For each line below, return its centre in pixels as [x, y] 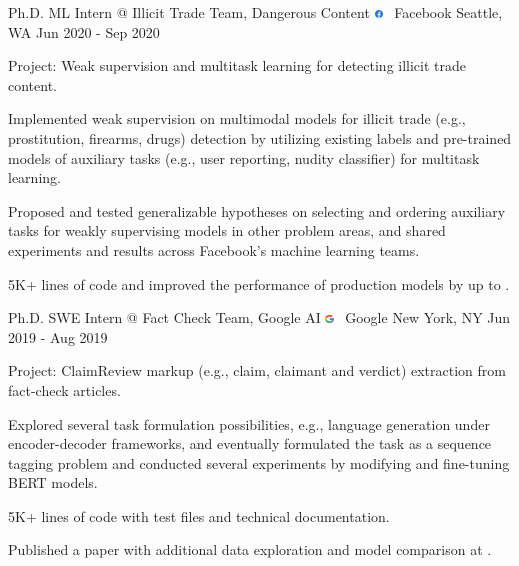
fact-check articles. [64, 389]
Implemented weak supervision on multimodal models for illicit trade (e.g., [237, 118]
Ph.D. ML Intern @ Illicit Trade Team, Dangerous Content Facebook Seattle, [255, 12]
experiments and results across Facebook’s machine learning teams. [214, 249]
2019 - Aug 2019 [58, 336]
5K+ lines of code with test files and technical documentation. [199, 515]
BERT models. [53, 482]
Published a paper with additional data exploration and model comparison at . [250, 549]
